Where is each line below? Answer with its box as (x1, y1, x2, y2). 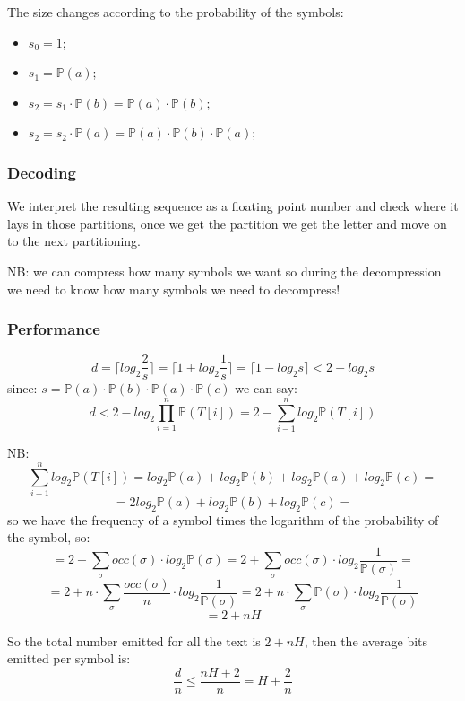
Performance (7, 318, 100, 340)
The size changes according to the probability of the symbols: (7, 3, 344, 21)
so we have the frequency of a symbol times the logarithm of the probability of (7, 510, 439, 529)
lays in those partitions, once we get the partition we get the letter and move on (7, 214, 447, 232)
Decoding (7, 161, 76, 183)
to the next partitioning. (7, 232, 142, 250)
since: (7, 379, 38, 398)
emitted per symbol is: (7, 649, 131, 668)
